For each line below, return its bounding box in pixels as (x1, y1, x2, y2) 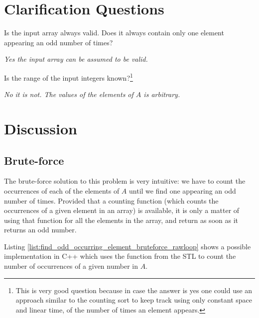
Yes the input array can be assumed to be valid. (4, 54, 148, 64)
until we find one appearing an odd (129, 185, 236, 196)
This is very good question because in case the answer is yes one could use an (15, 285, 253, 295)
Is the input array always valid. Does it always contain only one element (4, 27, 224, 38)
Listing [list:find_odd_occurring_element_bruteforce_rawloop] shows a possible (4, 241, 251, 251)
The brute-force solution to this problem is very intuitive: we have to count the (4, 176, 246, 186)
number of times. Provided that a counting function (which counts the (4, 195, 219, 206)
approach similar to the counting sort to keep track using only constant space (15, 295, 252, 305)
